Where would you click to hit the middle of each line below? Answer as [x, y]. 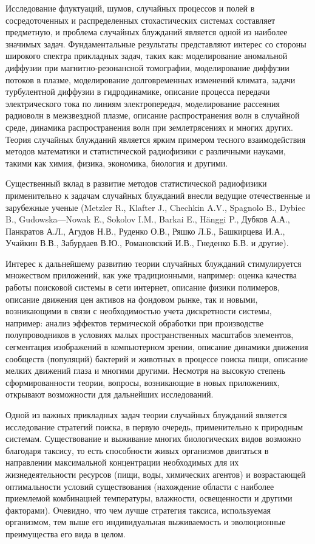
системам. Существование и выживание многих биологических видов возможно [153, 439]
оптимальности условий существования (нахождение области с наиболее [140, 486]
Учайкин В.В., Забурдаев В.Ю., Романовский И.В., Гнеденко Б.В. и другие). [147, 243]
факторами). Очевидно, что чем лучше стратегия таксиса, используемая [138, 510]
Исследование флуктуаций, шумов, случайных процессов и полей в [130, 8]
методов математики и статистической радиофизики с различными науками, [146, 151]
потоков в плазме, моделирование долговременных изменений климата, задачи [151, 79]
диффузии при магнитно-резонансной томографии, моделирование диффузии [147, 67]
